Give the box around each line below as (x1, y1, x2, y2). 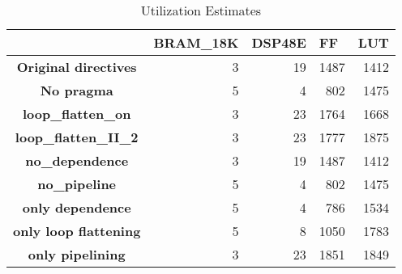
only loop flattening (13, 221, 141, 240)
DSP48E (251, 33, 306, 52)
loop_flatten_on (22, 104, 131, 123)
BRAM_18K (153, 33, 239, 52)
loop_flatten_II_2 (15, 128, 139, 146)
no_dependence (25, 151, 129, 170)
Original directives (16, 57, 137, 76)
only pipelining (28, 245, 126, 263)
